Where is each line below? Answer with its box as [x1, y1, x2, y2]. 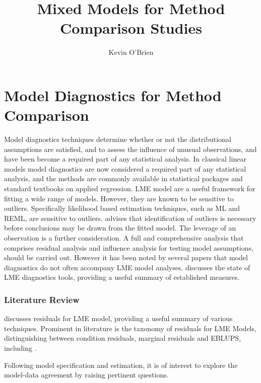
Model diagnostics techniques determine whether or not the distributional [4, 134, 231, 144]
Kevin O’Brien [108, 47, 154, 57]
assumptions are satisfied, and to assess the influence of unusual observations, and [4, 143, 257, 154]
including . [4, 342, 37, 353]
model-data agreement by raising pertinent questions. [4, 369, 169, 380]
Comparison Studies [60, 18, 202, 38]
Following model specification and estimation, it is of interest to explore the [4, 359, 238, 370]
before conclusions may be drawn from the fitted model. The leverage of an [4, 222, 236, 233]
